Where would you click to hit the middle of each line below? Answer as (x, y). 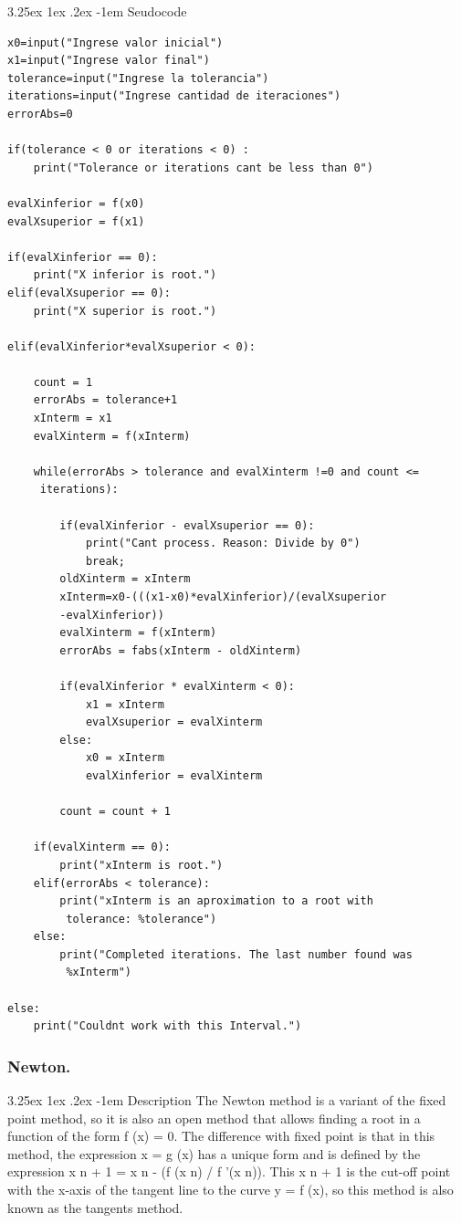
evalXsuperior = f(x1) (76, 221)
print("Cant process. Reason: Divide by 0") (223, 544)
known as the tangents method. (95, 1207)
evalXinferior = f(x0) (76, 203)
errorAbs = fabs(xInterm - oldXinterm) (181, 650)
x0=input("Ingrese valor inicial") (115, 42)
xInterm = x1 (73, 418)
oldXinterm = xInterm (125, 579)
